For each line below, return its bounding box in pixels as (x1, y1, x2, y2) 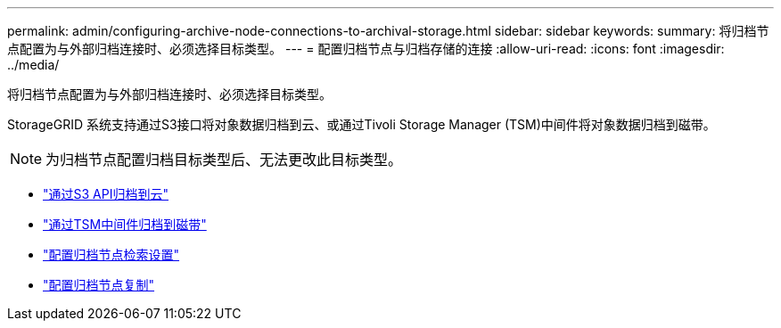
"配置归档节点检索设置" (43, 247, 180, 262)
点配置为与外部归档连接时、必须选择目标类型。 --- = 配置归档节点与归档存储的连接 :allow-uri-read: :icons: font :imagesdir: (7, 41, 725, 56)
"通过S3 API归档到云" (43, 186, 169, 201)
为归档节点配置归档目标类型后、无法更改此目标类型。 (45, 151, 403, 168)
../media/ (7, 57, 60, 72)
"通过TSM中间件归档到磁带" (43, 217, 207, 232)
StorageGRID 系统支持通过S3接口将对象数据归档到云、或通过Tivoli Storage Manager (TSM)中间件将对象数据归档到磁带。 (7, 117, 716, 132)
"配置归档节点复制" (43, 277, 155, 292)
